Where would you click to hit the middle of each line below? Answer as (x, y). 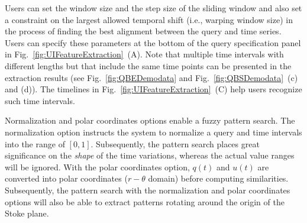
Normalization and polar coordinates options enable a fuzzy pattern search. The (150, 120)
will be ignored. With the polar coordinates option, (97, 167)
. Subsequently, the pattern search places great (175, 143)
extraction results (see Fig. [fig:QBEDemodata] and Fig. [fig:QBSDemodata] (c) (151, 77)
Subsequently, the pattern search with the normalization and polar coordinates (148, 190)
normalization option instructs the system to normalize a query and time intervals (153, 132)
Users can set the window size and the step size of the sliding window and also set (153, 8)
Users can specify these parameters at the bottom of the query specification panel (153, 42)
